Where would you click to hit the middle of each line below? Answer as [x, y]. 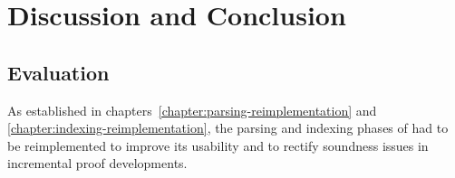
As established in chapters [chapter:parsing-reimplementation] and [192, 110]
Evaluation [58, 72]
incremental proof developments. [97, 163]
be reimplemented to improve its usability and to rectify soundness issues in [218, 145]
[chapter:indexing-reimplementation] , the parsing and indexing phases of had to [228, 128]
